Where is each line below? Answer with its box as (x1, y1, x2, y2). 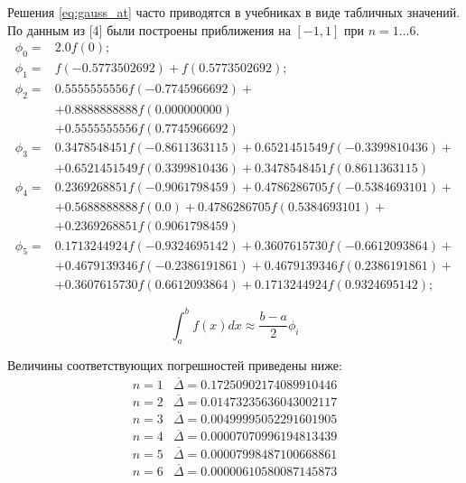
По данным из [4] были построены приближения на (7, 20, 291, 39)
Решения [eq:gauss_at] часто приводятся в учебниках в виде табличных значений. (7, 3, 461, 21)
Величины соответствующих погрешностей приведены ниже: (7, 355, 342, 374)
